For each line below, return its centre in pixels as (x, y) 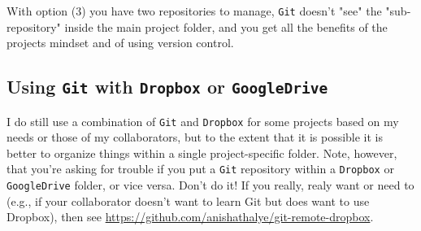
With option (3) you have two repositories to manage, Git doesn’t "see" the (194, 11)
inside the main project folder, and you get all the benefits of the (226, 26)
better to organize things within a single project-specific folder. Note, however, (202, 153)
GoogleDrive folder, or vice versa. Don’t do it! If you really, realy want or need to (210, 185)
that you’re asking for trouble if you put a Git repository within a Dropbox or (200, 169)
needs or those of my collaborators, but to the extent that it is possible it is (195, 137)
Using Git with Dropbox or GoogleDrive (167, 87)
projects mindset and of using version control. (120, 43)
